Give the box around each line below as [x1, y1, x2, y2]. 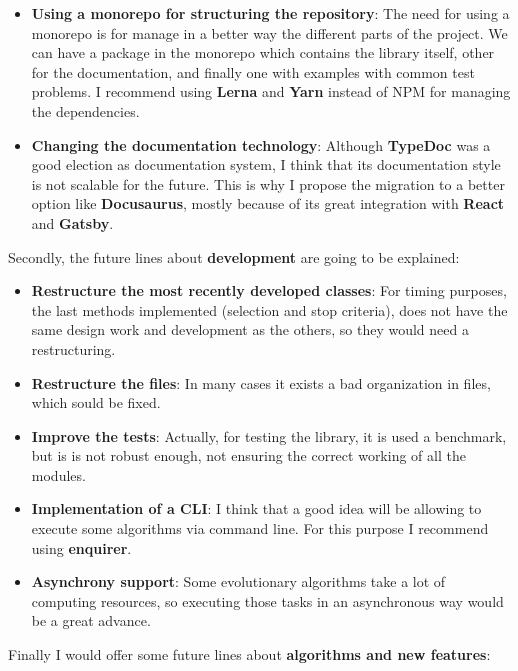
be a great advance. [31, 610, 151, 631]
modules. [31, 464, 86, 485]
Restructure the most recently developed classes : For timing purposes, [31, 280, 507, 301]
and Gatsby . [31, 212, 114, 233]
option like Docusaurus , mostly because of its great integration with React [31, 193, 505, 214]
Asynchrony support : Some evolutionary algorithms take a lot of [31, 571, 446, 592]
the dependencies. [31, 100, 140, 121]
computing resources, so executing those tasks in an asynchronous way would [31, 590, 504, 611]
